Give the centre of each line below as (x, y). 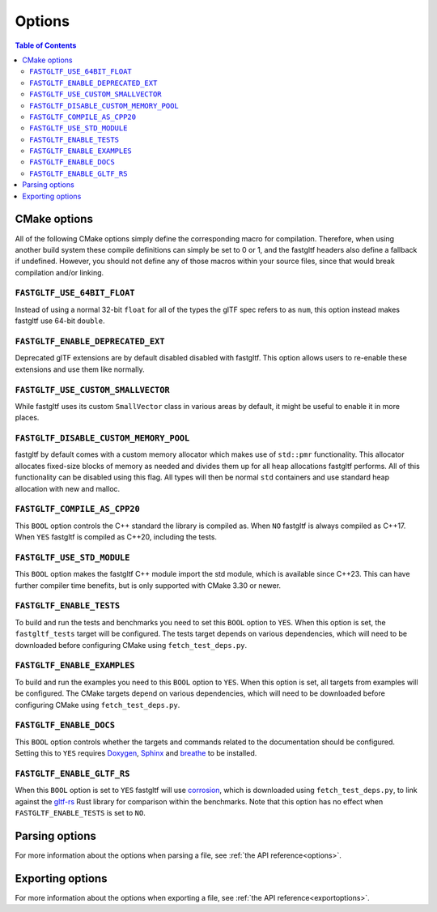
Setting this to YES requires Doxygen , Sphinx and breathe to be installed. (136, 753)
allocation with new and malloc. (68, 488)
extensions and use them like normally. (80, 369)
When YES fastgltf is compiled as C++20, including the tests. (116, 537)
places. (27, 418)
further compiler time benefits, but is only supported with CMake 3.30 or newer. (148, 585)
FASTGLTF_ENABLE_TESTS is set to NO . (80, 812)
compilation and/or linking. (59, 272)
